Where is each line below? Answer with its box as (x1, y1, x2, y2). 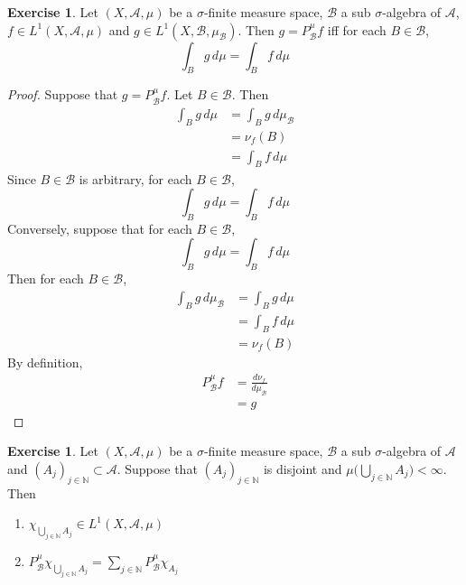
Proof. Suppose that (7, 85, 118, 104)
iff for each (327, 20, 387, 39)
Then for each (7, 269, 84, 288)
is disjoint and (263, 459, 342, 478)
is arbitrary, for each (79, 169, 192, 188)
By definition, (7, 352, 83, 371)
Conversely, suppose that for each (7, 218, 192, 237)
